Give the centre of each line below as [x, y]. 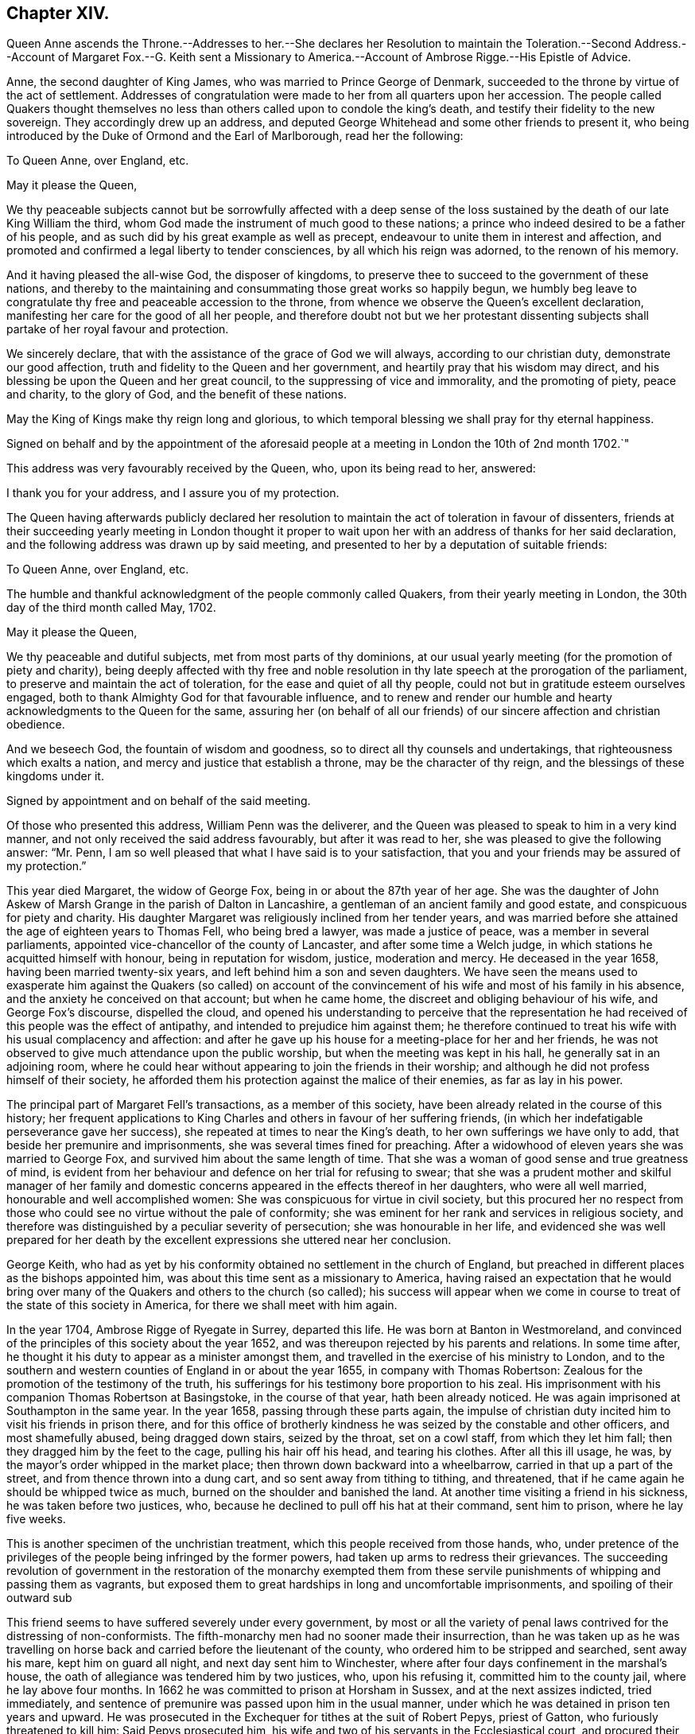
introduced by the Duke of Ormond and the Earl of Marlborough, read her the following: [235, 136]
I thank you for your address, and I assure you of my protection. [173, 493]
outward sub [39, 1598]
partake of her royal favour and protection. [118, 329]
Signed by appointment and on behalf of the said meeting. [159, 801]
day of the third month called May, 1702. [111, 608]
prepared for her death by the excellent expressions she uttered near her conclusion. [229, 1240]
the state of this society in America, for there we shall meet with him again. [202, 1305]
